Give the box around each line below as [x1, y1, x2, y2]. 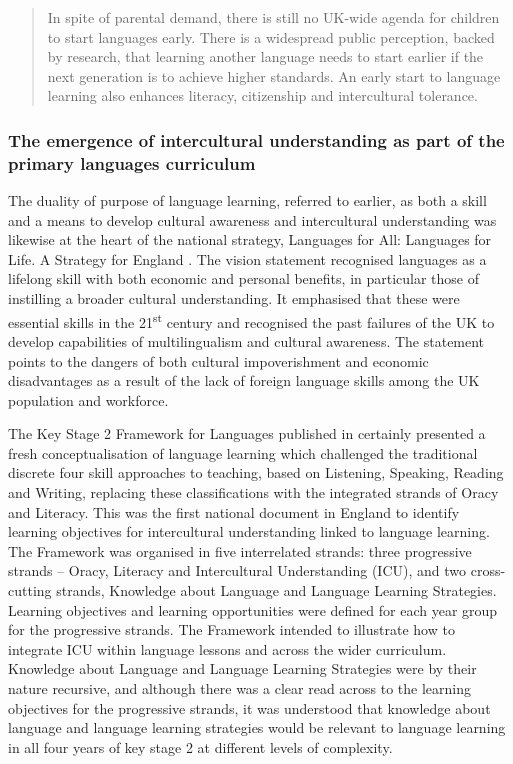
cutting [8, 580, 52, 601]
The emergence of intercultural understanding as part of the [8, 127, 505, 152]
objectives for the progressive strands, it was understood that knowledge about [8, 697, 491, 718]
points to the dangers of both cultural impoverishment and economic [8, 350, 429, 371]
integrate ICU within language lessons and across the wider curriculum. [8, 638, 447, 659]
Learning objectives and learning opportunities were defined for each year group [8, 599, 498, 620]
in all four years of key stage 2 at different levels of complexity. [8, 736, 393, 757]
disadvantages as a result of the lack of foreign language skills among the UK [8, 370, 480, 391]
